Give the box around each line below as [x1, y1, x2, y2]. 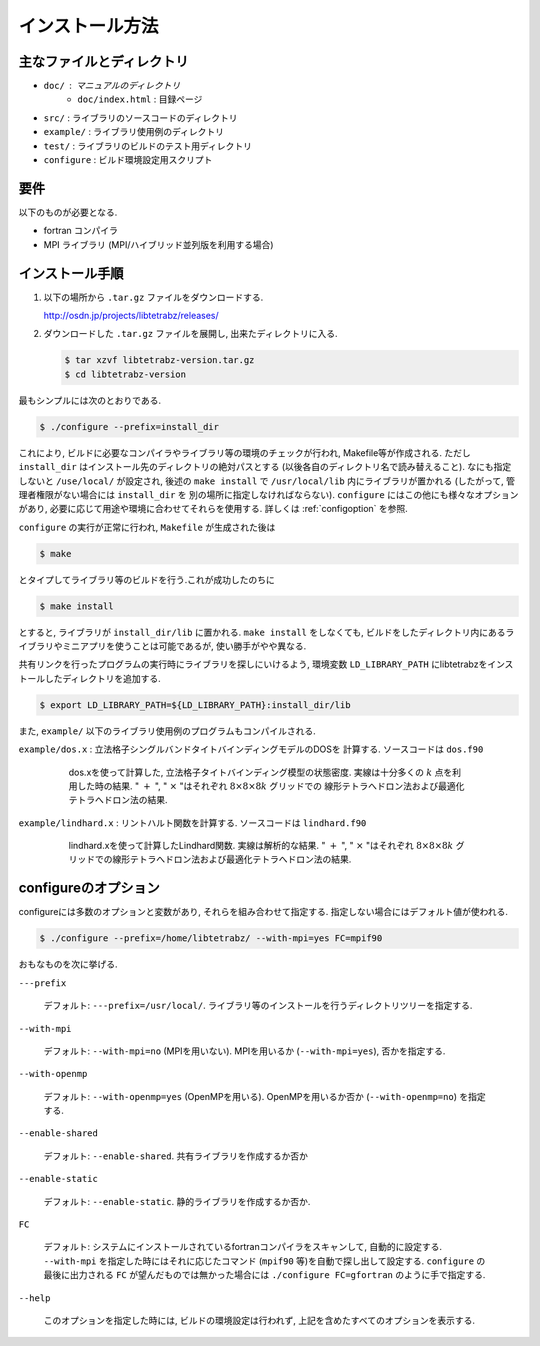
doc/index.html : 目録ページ [77, 93, 203, 105]
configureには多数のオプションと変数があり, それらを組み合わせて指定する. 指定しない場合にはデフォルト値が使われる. [18, 906, 509, 918]
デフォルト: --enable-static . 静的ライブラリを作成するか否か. [43, 1195, 311, 1207]
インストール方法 [18, 15, 159, 37]
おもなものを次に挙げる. [18, 958, 119, 970]
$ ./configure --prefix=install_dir [39, 421, 220, 432]
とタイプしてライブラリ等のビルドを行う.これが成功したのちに [18, 573, 275, 585]
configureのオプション [18, 880, 160, 897]
